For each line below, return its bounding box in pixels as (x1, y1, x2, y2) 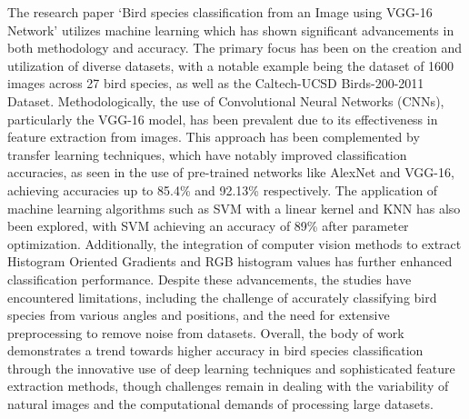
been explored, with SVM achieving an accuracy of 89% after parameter (7, 216, 409, 235)
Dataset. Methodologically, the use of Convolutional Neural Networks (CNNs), (7, 91, 444, 110)
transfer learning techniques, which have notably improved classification (7, 145, 407, 164)
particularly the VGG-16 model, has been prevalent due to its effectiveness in (7, 109, 438, 128)
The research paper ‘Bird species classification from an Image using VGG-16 (7, 3, 433, 21)
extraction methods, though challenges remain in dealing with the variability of (7, 376, 449, 395)
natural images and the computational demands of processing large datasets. (7, 394, 434, 414)
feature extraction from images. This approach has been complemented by (7, 127, 420, 146)
